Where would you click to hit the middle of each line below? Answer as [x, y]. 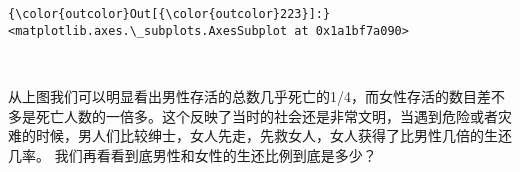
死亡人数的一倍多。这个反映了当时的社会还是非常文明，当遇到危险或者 [266, 115]
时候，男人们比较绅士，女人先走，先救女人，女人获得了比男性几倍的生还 [273, 135]
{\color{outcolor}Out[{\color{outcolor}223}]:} [169, 14]
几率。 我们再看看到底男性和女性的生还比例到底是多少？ [192, 154]
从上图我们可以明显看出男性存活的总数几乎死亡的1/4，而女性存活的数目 [242, 95]
